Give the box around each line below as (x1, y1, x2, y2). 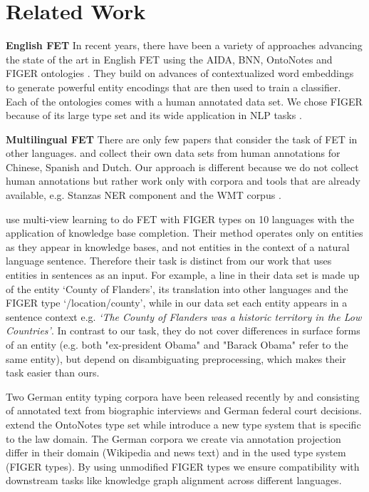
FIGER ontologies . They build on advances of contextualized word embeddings (6, 66, 354, 81)
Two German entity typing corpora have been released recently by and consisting (6, 389, 360, 404)
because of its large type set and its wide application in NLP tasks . (6, 108, 302, 123)
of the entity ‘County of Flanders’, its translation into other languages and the (6, 281, 348, 296)
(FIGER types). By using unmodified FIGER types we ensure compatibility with (6, 458, 360, 473)
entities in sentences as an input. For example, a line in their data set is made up (6, 267, 360, 282)
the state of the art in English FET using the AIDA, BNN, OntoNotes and (6, 51, 333, 66)
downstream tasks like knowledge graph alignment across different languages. (6, 473, 342, 488)
